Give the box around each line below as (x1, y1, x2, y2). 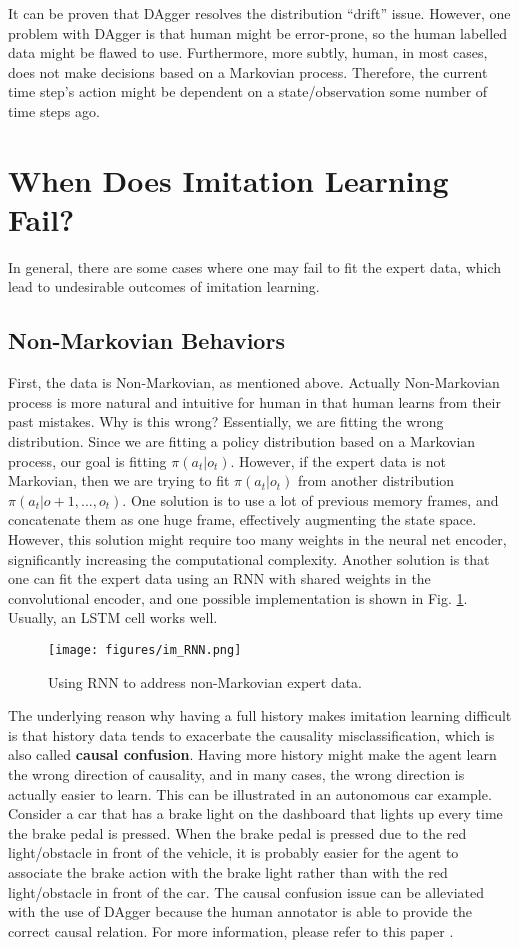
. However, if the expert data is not (230, 450, 447, 471)
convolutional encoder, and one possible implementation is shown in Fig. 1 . (8, 587, 468, 608)
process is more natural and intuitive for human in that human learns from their (8, 391, 501, 412)
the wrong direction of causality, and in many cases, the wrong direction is (8, 764, 465, 785)
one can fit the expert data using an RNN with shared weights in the (8, 568, 431, 589)
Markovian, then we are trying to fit (8, 470, 230, 491)
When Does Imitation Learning (8, 159, 449, 200)
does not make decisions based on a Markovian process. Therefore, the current (8, 61, 488, 82)
